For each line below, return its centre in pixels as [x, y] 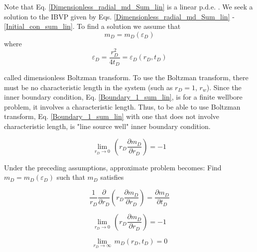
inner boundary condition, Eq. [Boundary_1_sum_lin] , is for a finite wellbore [123, 97]
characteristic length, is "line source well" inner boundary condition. [107, 126]
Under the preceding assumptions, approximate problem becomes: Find [113, 167]
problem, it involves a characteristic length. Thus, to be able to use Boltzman [122, 106]
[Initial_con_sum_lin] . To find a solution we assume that [92, 26]
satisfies [112, 177]
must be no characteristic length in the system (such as [88, 87]
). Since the [224, 87]
